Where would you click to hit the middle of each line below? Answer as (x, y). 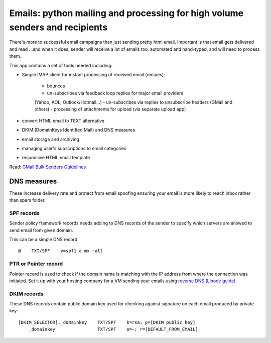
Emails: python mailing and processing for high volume (126, 13)
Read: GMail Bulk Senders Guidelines (48, 167)
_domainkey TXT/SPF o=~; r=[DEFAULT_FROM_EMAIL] (113, 329)
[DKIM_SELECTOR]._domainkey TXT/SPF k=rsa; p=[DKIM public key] (107, 322)
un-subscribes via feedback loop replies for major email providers (115, 93)
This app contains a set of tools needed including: (61, 65)
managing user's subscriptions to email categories (74, 149)
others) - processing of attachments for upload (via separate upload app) (110, 109)
